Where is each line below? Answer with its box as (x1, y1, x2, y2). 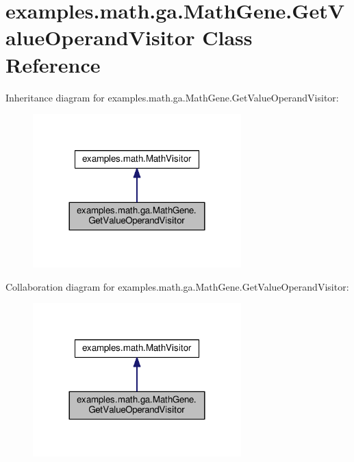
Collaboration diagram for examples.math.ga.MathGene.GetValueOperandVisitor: (5, 279, 349, 293)
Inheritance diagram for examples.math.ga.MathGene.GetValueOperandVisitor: (5, 90, 339, 104)
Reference (5, 50, 101, 78)
